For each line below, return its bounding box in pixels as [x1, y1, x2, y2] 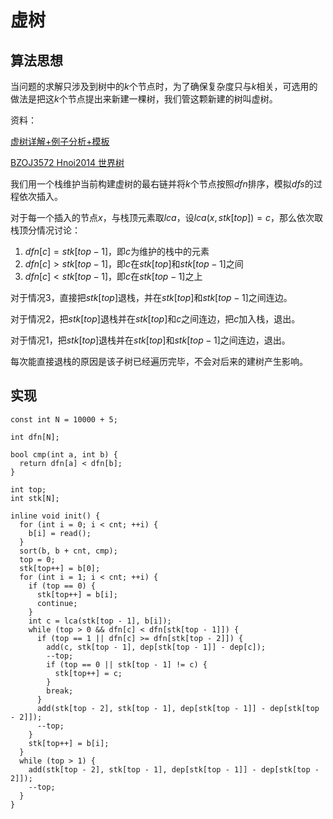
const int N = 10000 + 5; [10, 414, 118, 425]
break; [46, 686, 74, 696]
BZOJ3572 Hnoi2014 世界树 [10, 157, 125, 168]
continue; [36, 598, 78, 608]
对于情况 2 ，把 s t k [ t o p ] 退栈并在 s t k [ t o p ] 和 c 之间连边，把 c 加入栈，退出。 [10, 313, 301, 325]
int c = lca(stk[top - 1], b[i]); [28, 616, 172, 626]
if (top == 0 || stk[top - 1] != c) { [46, 659, 208, 670]
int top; [10, 484, 47, 495]
